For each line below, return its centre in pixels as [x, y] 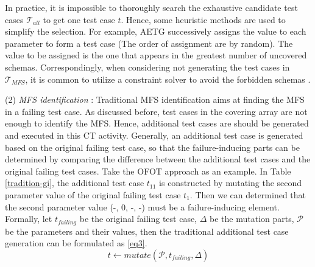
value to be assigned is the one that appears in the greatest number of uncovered [156, 55]
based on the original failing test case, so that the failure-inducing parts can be [152, 147]
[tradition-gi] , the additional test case [75, 183]
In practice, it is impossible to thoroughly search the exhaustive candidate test [151, 7]
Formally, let [29, 219]
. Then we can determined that [248, 194]
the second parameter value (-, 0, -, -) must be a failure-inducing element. [142, 206]
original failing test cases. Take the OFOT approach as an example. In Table [148, 171]
